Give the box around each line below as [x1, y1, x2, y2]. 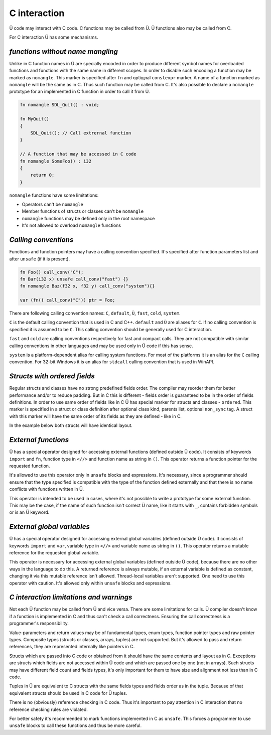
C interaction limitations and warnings [9, 593, 132, 602]
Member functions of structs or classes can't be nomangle [22, 208, 144, 214]
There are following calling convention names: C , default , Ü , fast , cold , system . [9, 310, 181, 316]
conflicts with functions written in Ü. [9, 486, 84, 492]
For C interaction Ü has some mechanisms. [9, 34, 98, 40]
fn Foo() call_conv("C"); [20, 269, 84, 275]
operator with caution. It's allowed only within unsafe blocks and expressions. [9, 580, 172, 586]
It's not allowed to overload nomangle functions [22, 222, 121, 228]
